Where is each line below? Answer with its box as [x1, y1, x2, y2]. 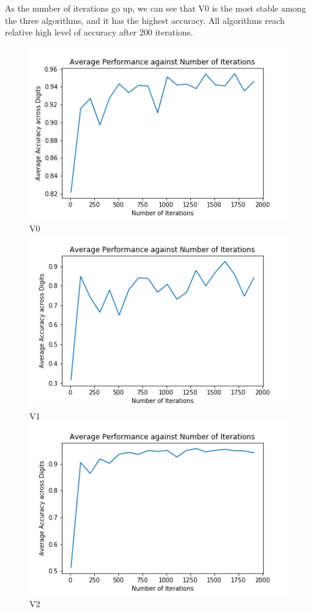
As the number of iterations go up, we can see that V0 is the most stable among [5, 2, 306, 14]
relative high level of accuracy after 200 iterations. [5, 26, 193, 39]
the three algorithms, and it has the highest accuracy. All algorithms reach [5, 13, 285, 26]
